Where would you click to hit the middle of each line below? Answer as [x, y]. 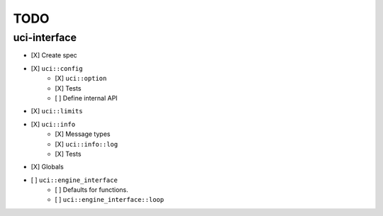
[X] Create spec [54, 55]
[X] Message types [83, 134]
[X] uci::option [81, 79]
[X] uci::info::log [87, 144]
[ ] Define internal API [86, 98]
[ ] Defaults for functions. [91, 190]
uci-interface [45, 38]
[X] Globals [47, 167]
